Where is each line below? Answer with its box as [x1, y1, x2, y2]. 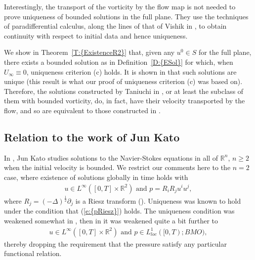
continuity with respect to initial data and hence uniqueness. [4, 30, 188, 41]
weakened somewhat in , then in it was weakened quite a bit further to [4, 215, 218, 225]
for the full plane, [198, 47, 252, 57]
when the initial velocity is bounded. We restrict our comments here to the [4, 162, 231, 173]
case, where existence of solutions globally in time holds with [4, 172, 188, 182]
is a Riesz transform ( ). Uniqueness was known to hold [75, 195, 241, 206]
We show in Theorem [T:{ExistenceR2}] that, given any [4, 47, 175, 57]
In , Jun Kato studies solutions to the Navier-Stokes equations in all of [4, 152, 218, 163]
